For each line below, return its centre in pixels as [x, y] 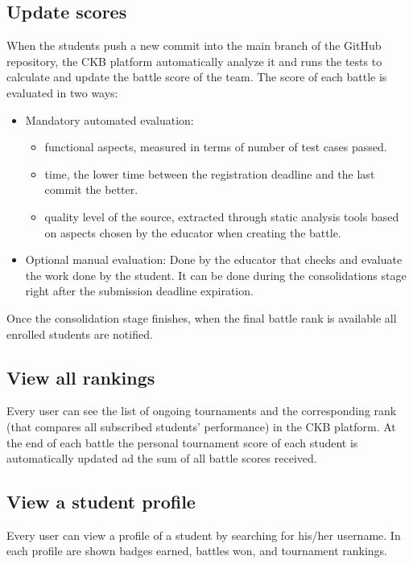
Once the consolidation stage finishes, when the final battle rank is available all [202, 317]
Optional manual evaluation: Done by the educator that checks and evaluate [214, 259]
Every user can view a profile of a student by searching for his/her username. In [204, 535]
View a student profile [101, 502]
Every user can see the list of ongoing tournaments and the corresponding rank [202, 411]
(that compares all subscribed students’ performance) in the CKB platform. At [201, 426]
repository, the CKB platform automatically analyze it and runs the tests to [194, 61]
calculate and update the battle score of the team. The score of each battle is [197, 77]
